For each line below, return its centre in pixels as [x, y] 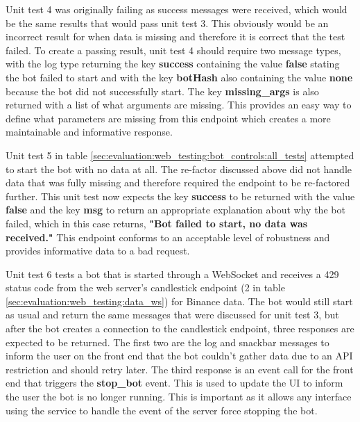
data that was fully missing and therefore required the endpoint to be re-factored [178, 182]
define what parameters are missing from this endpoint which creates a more [168, 118]
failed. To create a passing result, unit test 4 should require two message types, [173, 50]
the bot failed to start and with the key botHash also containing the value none [179, 77]
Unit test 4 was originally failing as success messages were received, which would [177, 9]
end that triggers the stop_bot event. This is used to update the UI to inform [174, 383]
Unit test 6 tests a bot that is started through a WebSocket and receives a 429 [172, 274]
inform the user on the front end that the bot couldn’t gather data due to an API [179, 356]
